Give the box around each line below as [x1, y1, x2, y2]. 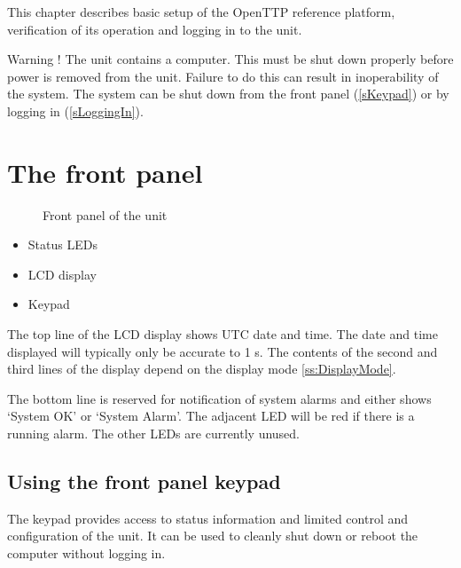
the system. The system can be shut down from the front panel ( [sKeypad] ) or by [7, 84, 449, 103]
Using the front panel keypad [7, 468, 281, 495]
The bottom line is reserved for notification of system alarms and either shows [7, 389, 432, 407]
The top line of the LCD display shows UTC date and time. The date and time [7, 325, 438, 343]
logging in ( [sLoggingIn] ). [7, 101, 144, 120]
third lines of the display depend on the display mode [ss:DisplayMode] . [7, 359, 396, 378]
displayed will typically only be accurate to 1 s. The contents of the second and [7, 342, 438, 360]
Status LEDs [27, 235, 98, 254]
